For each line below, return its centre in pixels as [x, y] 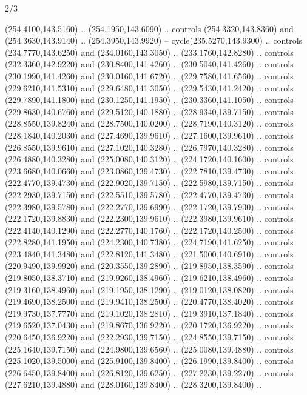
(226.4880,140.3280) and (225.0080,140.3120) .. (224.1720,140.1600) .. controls [149, 159]
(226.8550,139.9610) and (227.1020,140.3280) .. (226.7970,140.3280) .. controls [149, 147]
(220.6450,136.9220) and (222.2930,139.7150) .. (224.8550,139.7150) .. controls [149, 337]
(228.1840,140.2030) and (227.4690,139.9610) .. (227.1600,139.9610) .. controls [149, 135]
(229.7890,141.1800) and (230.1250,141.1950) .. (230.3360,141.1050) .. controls [149, 100]
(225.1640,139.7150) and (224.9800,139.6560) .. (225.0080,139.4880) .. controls [149, 349]
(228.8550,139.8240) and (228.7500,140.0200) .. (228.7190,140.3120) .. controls [149, 123]
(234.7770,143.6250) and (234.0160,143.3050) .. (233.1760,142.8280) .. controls [149, 52]
